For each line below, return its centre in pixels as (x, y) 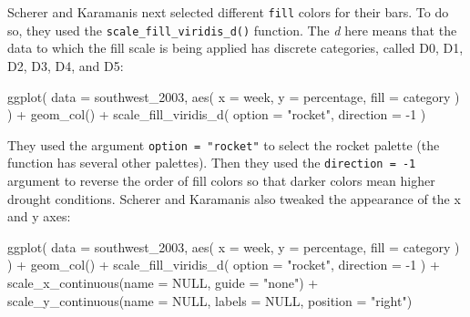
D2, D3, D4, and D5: (66, 65)
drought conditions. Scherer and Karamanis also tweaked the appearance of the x (234, 198)
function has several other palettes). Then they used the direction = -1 (212, 163)
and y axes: (39, 216)
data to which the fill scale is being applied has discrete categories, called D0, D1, (235, 48)
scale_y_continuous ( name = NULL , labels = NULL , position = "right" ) (210, 300)
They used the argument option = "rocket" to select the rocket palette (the (224, 144)
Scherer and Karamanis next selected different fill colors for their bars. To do (228, 12)
